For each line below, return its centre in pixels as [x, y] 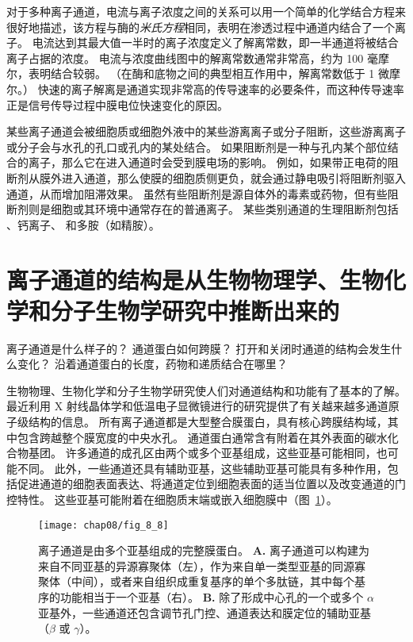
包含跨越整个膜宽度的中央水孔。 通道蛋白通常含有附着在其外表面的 [191, 437]
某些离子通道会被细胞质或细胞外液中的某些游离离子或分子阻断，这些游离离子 [206, 131]
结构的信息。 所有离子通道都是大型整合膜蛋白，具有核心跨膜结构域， [208, 421]
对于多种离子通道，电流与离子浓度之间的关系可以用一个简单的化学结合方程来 [206, 11]
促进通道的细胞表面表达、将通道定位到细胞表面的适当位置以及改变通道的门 [211, 484]
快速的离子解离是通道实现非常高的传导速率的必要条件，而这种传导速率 [221, 88]
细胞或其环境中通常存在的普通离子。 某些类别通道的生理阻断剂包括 [224, 209]
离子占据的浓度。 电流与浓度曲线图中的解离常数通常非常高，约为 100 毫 [192, 58]
